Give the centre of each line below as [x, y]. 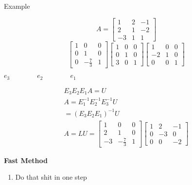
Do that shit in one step [51, 176]
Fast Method [26, 160]
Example [17, 6]
